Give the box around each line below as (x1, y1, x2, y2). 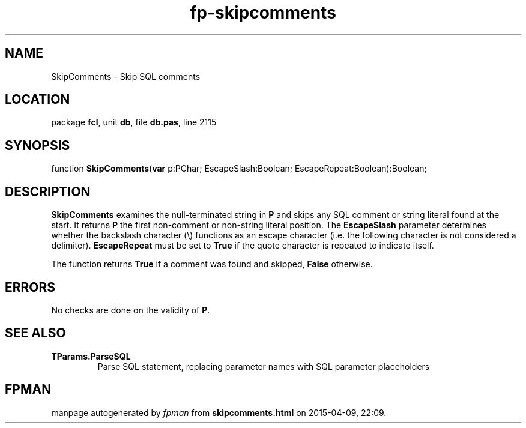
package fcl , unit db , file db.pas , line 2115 (51, 117, 217, 128)
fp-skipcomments (190, 2, 336, 23)
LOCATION (5, 92, 70, 107)
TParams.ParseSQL (51, 351, 131, 361)
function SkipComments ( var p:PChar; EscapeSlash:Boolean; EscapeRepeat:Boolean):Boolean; (51, 163, 427, 174)
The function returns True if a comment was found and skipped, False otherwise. (51, 259, 373, 270)
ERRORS (5, 279, 56, 295)
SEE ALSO (5, 325, 66, 341)
